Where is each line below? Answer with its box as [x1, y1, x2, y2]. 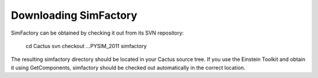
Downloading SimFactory [11, 9, 138, 22]
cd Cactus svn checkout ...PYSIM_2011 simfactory [25, 42, 147, 49]
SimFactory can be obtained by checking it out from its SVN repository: [11, 29, 184, 36]
